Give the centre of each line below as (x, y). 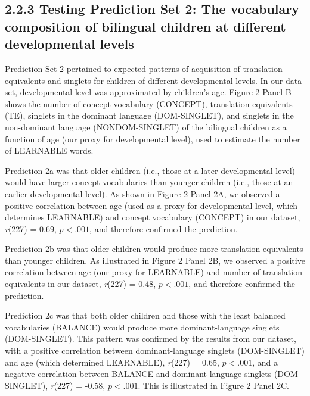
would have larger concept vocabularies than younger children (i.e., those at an (149, 182)
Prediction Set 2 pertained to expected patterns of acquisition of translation (144, 68)
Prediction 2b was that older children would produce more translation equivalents (154, 249)
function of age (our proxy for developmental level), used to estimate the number (153, 138)
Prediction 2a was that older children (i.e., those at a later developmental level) (150, 170)
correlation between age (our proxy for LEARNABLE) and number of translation (154, 272)
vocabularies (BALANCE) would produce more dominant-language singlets (142, 327)
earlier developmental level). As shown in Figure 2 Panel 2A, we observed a (142, 193)
